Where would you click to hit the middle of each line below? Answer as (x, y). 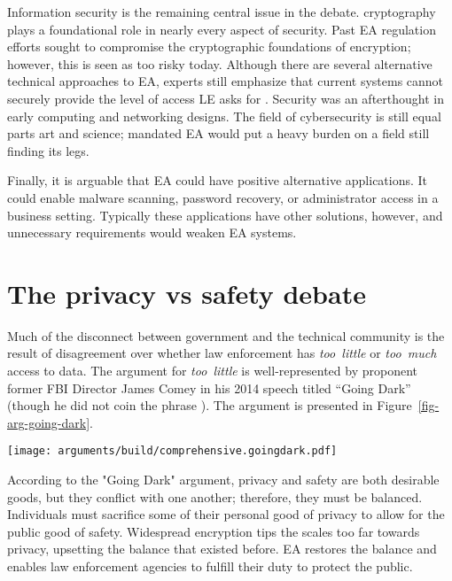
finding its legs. (48, 150)
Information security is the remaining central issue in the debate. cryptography (222, 12)
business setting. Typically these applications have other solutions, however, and (225, 215)
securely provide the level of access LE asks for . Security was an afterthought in (226, 98)
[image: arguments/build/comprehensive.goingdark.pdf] (172, 451)
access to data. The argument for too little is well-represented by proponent (212, 371)
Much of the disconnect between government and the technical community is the (226, 335)
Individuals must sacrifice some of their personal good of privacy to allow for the (226, 514)
